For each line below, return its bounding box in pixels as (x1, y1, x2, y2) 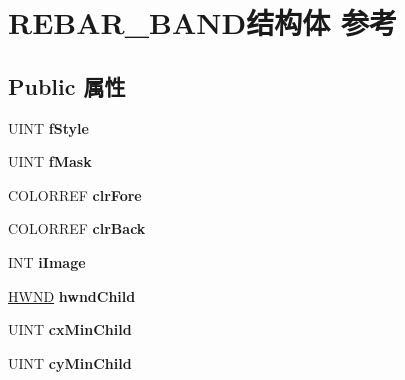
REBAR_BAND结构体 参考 (8, 2, 397, 43)
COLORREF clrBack (8, 218, 146, 239)
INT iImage (8, 251, 86, 272)
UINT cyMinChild (8, 352, 132, 373)
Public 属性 (8, 70, 126, 101)
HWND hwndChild (8, 285, 136, 306)
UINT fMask (8, 151, 92, 172)
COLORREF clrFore (8, 184, 142, 205)
